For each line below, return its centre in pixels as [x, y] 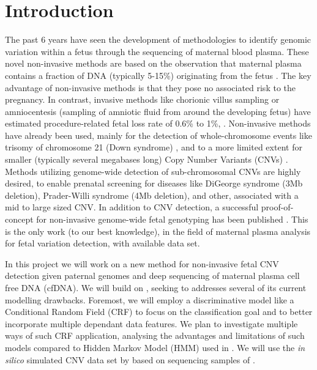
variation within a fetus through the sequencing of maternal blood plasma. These [157, 51]
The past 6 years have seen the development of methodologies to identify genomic [158, 39]
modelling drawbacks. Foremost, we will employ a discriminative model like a [150, 299]
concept [19, 219]
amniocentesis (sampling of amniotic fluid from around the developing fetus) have [158, 111]
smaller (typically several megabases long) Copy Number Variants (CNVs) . [147, 159]
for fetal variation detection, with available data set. [103, 243]
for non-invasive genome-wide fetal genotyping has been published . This [172, 219]
